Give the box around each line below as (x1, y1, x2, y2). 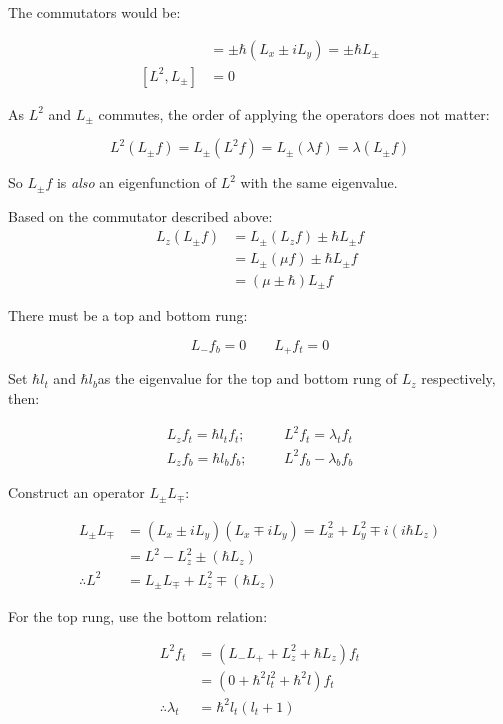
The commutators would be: (8, 2, 181, 22)
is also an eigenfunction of (56, 172, 216, 193)
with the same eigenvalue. (240, 172, 398, 193)
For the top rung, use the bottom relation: (8, 606, 268, 627)
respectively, (421, 368, 496, 389)
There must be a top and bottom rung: (8, 305, 248, 326)
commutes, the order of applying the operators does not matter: (98, 103, 490, 124)
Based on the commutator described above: (8, 205, 273, 226)
